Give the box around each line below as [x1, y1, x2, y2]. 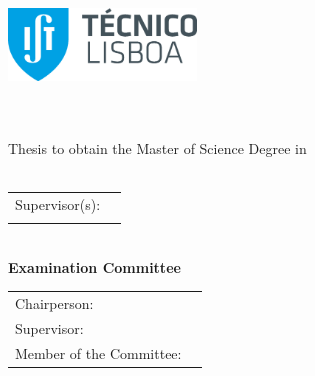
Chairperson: [15, 292, 94, 313]
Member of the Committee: [15, 342, 182, 363]
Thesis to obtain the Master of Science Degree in [8, 137, 307, 158]
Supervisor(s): [15, 193, 101, 214]
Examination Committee [8, 256, 181, 277]
